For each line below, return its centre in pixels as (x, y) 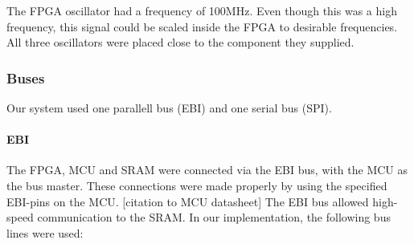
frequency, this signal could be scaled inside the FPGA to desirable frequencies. (202, 26)
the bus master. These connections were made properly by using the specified (197, 185)
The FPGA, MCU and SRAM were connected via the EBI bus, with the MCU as (207, 170)
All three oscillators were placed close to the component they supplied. (180, 42)
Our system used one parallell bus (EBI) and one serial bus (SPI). (169, 108)
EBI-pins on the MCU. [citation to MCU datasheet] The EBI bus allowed (188, 201)
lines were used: (45, 232)
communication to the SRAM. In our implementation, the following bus (214, 217)
